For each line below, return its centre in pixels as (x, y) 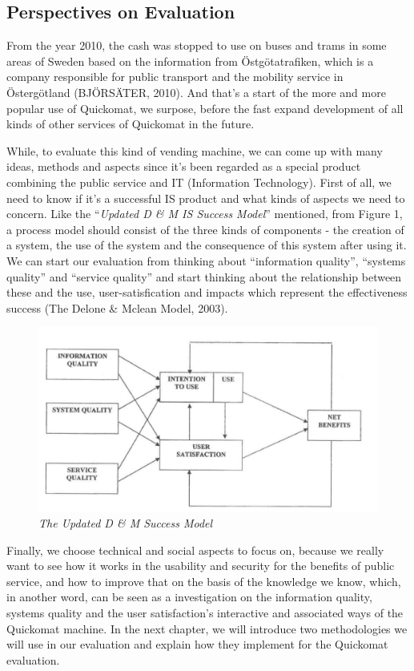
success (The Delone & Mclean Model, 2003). (117, 307)
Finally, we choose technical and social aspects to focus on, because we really (195, 550)
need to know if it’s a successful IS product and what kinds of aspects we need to (206, 198)
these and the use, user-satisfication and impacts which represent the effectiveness (207, 292)
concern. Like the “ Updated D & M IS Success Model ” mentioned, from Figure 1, (205, 214)
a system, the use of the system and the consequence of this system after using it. (207, 245)
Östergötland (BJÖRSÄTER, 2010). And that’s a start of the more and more (196, 92)
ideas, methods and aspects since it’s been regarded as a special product (184, 166)
